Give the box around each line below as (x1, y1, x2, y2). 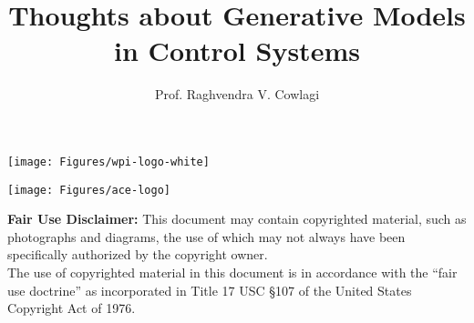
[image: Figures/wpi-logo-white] (7, 155, 210, 168)
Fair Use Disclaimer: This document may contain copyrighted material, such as (7, 209, 467, 228)
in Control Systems (114, 32, 360, 69)
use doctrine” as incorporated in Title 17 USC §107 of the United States (7, 280, 412, 299)
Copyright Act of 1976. (7, 298, 136, 318)
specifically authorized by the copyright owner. (7, 245, 268, 264)
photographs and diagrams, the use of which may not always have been (7, 227, 406, 246)
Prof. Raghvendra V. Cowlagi (154, 85, 320, 104)
